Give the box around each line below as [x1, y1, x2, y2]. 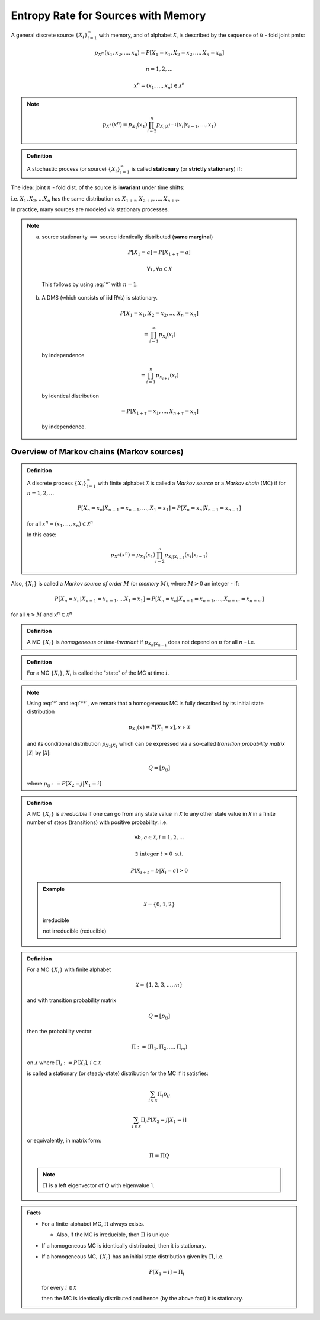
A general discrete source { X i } [11, 31, 88, 40]
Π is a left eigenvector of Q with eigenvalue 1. [43, 1181, 155, 1189]
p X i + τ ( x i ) [155, 371, 179, 381]
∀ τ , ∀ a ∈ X [146, 265, 172, 272]
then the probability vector [27, 1028, 92, 1035]
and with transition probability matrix [27, 997, 117, 1004]
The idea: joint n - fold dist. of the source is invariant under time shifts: [11, 184, 185, 191]
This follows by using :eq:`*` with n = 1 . [41, 281, 139, 288]
